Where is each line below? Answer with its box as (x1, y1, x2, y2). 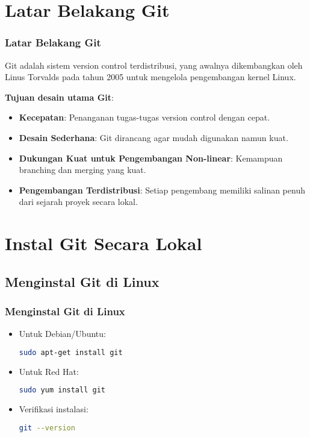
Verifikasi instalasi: (19, 403, 88, 415)
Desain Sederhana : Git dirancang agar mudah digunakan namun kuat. (19, 131, 288, 143)
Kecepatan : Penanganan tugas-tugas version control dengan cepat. (19, 111, 270, 124)
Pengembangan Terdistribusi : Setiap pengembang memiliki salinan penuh (19, 183, 305, 196)
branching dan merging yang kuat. (19, 163, 146, 176)
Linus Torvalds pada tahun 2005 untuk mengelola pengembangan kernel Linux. (5, 71, 296, 83)
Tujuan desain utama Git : (5, 90, 114, 103)
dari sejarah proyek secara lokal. (19, 195, 138, 208)
